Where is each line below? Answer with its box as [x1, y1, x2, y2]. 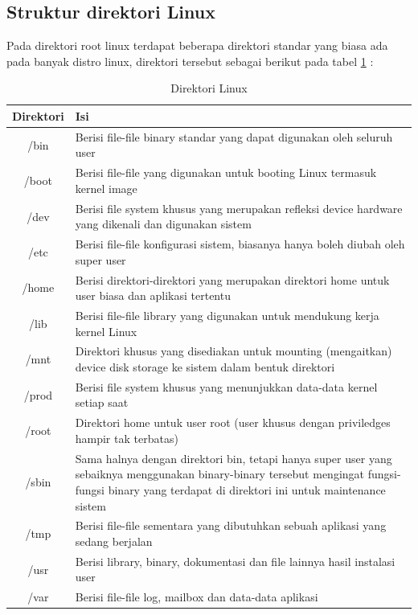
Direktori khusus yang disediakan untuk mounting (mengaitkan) [75, 342, 392, 359]
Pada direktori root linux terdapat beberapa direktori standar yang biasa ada [6, 37, 388, 54]
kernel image [75, 179, 137, 196]
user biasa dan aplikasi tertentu [75, 287, 231, 304]
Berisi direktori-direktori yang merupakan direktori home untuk [75, 271, 390, 288]
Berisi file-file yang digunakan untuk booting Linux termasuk [75, 164, 377, 181]
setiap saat [75, 394, 129, 411]
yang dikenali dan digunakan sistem [75, 215, 252, 232]
